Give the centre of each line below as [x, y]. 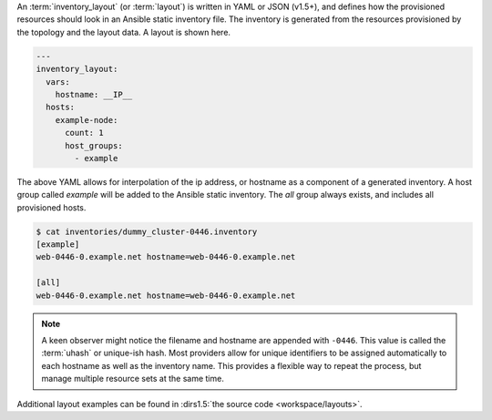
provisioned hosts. [51, 207]
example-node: [87, 120]
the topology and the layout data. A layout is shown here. [124, 32]
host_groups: [94, 145]
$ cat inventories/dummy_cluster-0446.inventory [147, 231]
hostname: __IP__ [94, 94]
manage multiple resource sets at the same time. [133, 379]
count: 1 [84, 133]
